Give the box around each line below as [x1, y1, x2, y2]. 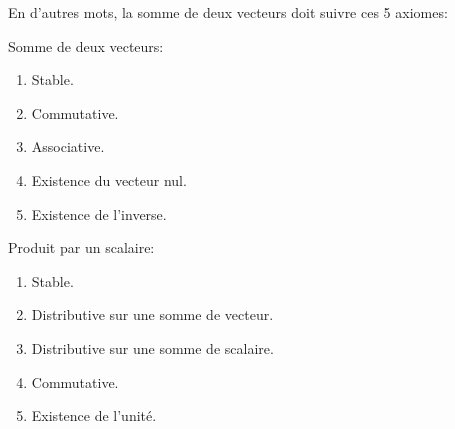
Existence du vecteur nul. [31, 169, 187, 190]
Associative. [31, 136, 105, 157]
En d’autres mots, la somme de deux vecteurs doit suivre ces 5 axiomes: [8, 2, 448, 22]
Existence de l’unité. [31, 405, 157, 426]
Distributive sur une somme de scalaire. [31, 337, 274, 358]
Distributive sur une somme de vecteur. [31, 304, 274, 325]
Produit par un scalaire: [8, 237, 155, 258]
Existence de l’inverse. [31, 203, 167, 224]
